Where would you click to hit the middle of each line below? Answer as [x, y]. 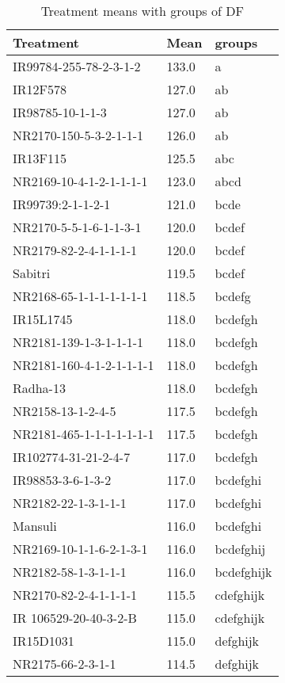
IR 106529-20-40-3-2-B [75, 618]
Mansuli [35, 526]
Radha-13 [39, 388]
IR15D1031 [44, 641]
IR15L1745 [43, 319]
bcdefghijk [243, 572]
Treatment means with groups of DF [142, 11]
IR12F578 [40, 89]
